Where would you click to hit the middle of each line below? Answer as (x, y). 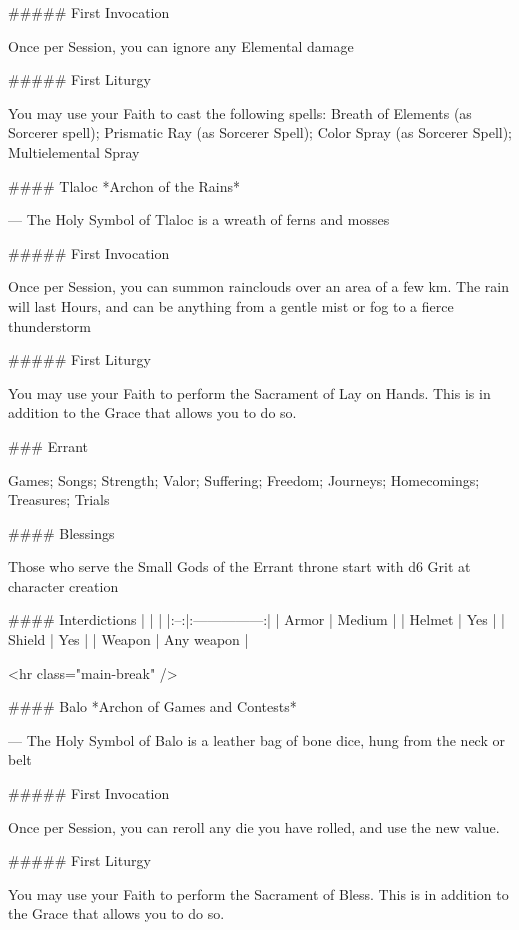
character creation (63, 585)
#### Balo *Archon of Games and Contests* (152, 706)
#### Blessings (61, 532)
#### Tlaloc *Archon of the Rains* (124, 185)
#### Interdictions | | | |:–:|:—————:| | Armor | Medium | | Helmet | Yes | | (256, 619)
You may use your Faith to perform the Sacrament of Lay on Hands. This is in (249, 392)
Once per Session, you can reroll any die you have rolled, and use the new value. (254, 826)
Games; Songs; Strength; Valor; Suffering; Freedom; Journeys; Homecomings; (244, 479)
